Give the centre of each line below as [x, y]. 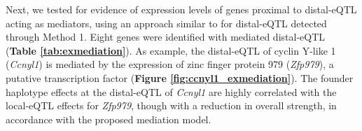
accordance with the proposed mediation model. [109, 119]
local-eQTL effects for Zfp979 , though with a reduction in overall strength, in [171, 105]
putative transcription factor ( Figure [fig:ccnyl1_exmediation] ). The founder [180, 77]
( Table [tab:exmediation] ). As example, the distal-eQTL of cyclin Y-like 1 [171, 50]
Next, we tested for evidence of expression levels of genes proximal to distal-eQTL [181, 9]
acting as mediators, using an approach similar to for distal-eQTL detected [166, 23]
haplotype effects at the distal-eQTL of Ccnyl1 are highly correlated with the [171, 91]
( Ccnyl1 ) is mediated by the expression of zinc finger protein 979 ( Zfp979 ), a [170, 64]
